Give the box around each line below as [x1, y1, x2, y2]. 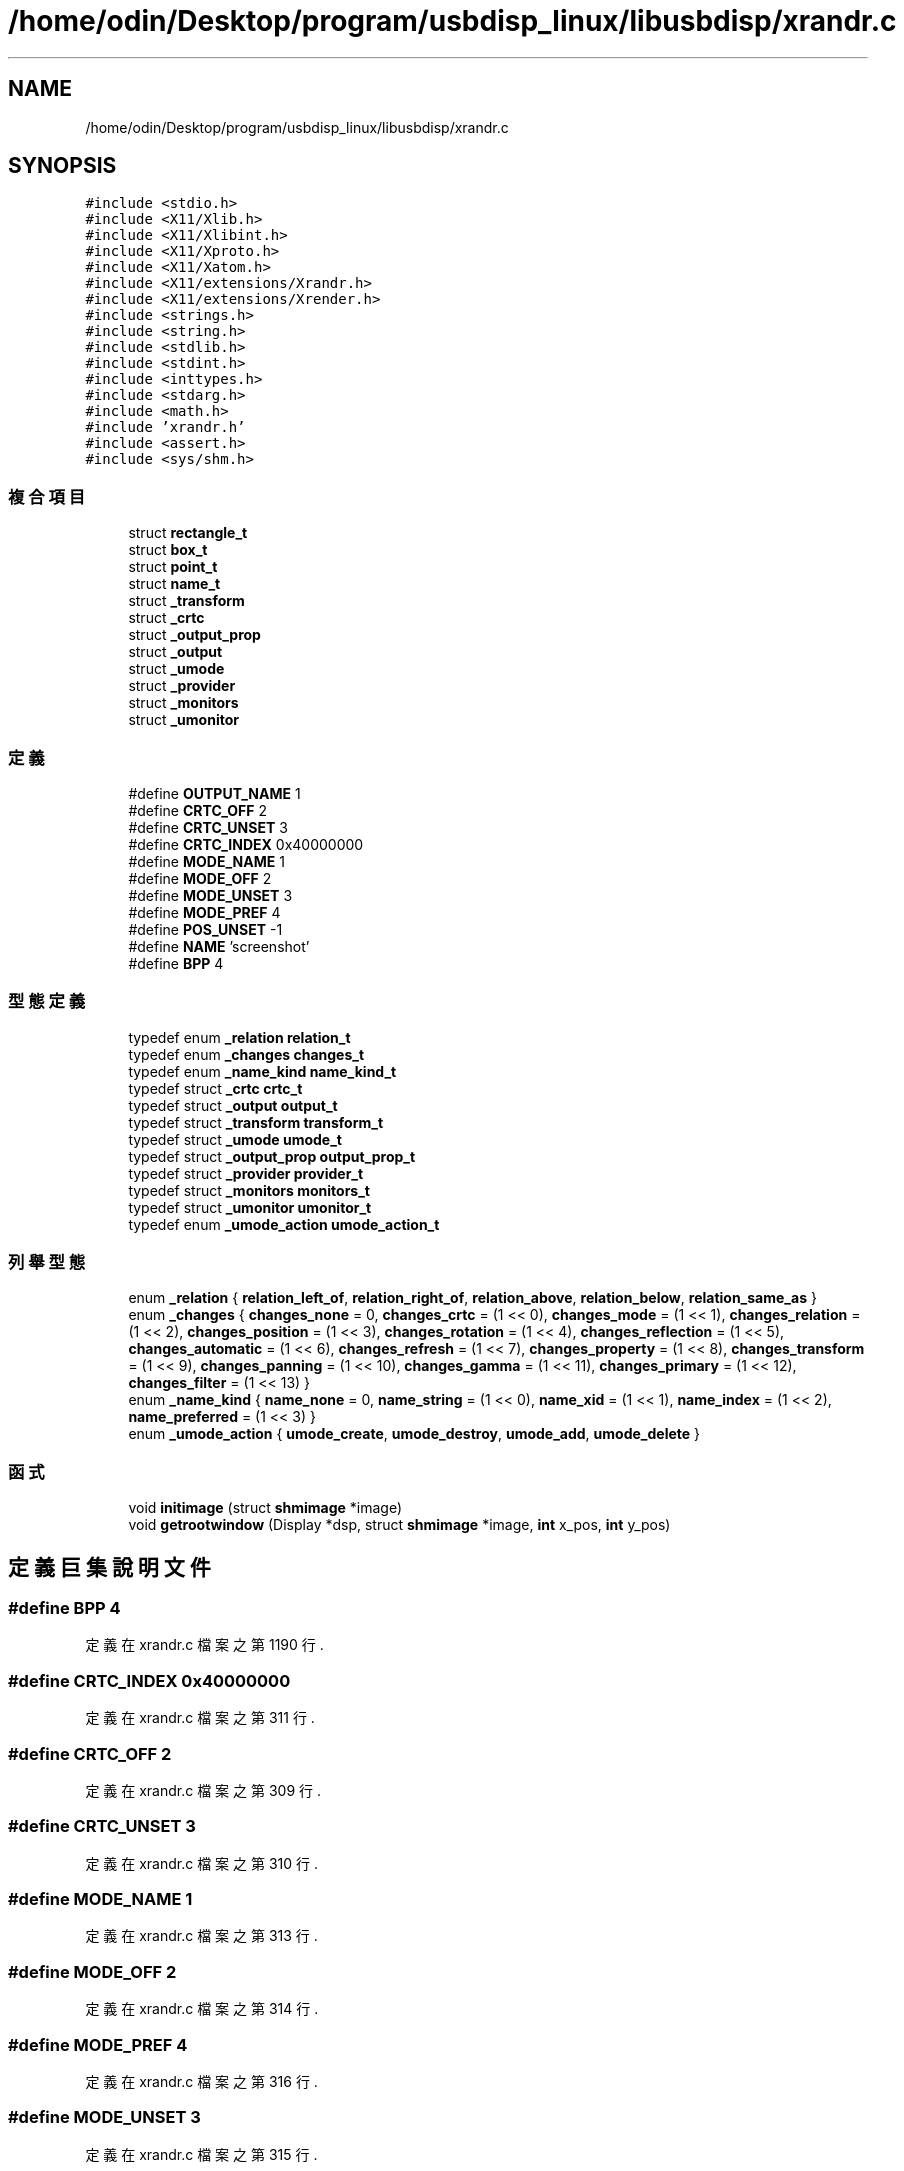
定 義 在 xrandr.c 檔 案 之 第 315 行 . [85, 2145, 318, 2163]
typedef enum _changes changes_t [128, 1045, 365, 1063]
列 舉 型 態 [8, 1252, 86, 1273]
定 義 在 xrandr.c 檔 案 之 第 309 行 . [85, 1781, 322, 1799]
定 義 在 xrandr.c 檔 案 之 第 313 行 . [85, 1927, 318, 1945]
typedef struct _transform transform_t [128, 1113, 384, 1131]
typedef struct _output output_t [128, 1096, 338, 1114]
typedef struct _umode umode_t [128, 1130, 342, 1148]
